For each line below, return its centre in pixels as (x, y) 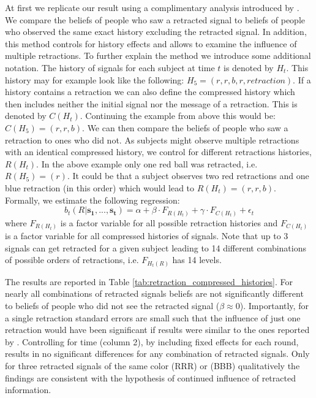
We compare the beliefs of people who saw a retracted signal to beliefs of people (155, 19)
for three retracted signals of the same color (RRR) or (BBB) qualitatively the (152, 365)
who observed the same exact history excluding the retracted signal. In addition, (156, 32)
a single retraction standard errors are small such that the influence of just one (153, 317)
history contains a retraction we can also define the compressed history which (150, 92)
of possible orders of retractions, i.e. (72, 260)
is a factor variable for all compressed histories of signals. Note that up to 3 (147, 236)
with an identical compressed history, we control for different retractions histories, (158, 152)
